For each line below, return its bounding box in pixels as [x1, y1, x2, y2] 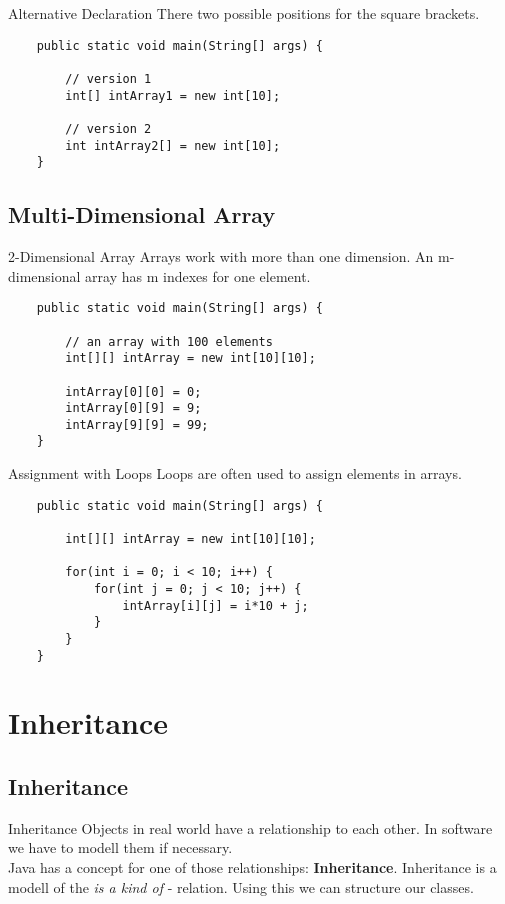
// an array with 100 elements [65, 334, 273, 349]
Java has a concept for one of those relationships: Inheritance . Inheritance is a [8, 857, 497, 878]
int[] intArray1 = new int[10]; [65, 88, 281, 103]
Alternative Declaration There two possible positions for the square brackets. [8, 3, 480, 23]
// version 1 [65, 71, 152, 86]
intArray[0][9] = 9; [65, 401, 202, 416]
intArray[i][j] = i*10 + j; [122, 598, 309, 613]
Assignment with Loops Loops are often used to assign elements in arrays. [8, 463, 462, 484]
